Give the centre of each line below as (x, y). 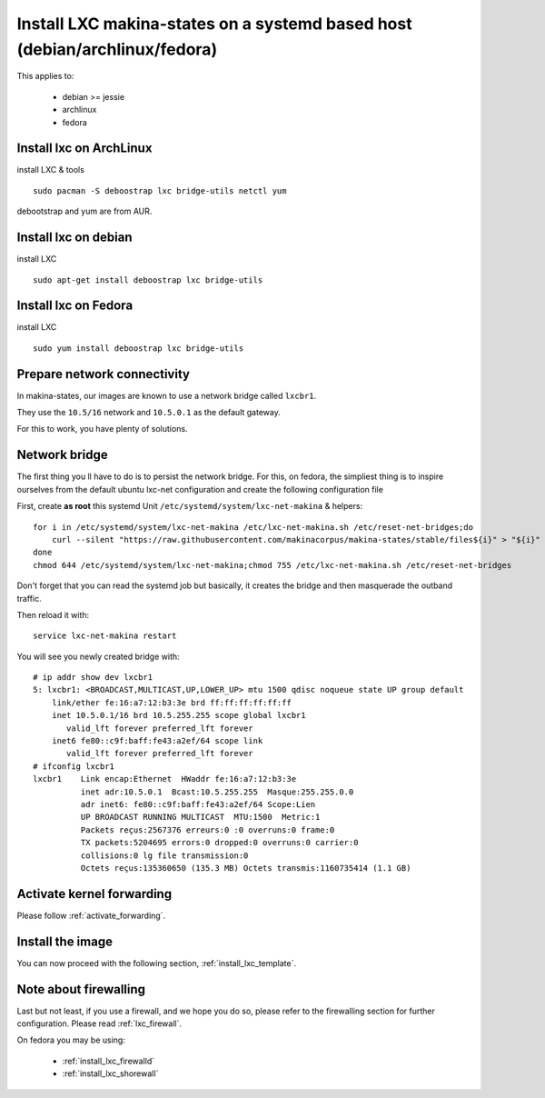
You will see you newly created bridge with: (99, 656)
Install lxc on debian (74, 238)
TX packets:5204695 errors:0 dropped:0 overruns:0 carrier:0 (219, 843)
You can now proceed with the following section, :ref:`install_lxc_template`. (157, 963)
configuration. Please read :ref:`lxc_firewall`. (99, 1023)
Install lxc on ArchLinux (84, 149)
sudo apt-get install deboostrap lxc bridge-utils (148, 280)
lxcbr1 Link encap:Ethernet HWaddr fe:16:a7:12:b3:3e (165, 779)
